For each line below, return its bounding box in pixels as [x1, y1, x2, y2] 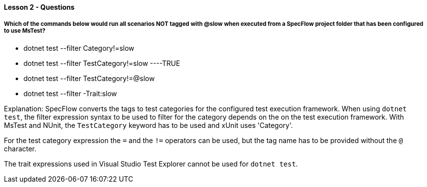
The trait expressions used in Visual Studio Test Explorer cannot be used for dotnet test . [4, 159, 298, 168]
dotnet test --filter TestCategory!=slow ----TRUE [23, 59, 180, 67]
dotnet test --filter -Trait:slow [23, 89, 117, 98]
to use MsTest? [4, 27, 45, 35]
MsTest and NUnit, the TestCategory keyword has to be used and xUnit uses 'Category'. [4, 121, 293, 129]
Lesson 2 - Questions [4, 3, 75, 11]
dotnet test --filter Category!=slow [23, 43, 135, 52]
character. [4, 144, 37, 153]
